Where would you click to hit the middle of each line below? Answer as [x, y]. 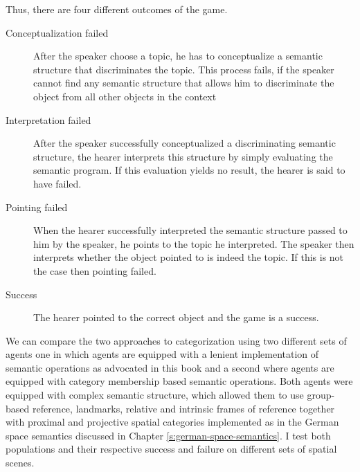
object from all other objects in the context [125, 96]
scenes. [20, 463]
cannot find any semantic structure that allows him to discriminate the [184, 83]
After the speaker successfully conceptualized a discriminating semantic [184, 143]
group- [321, 395]
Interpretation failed [48, 119]
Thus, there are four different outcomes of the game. [117, 9]
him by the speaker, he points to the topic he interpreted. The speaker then [194, 243]
